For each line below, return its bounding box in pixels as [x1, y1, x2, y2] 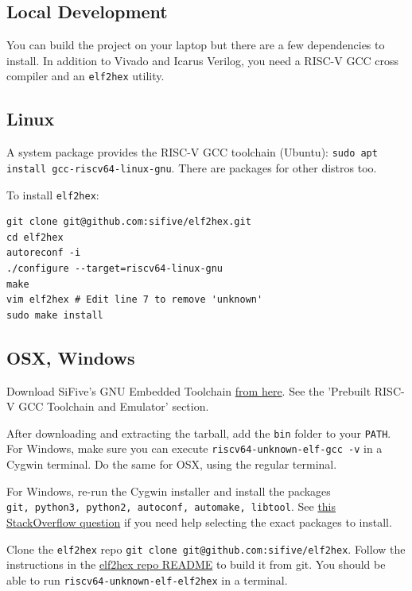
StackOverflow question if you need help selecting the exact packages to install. [6, 513, 392, 530]
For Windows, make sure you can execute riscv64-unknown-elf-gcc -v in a [6, 440, 383, 457]
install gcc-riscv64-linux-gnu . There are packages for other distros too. [6, 159, 377, 176]
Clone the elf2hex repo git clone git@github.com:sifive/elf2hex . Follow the [6, 540, 406, 557]
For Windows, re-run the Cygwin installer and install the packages [6, 482, 331, 499]
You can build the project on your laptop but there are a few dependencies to [6, 37, 385, 53]
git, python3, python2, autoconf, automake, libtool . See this [6, 498, 336, 515]
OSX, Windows [6, 345, 135, 369]
